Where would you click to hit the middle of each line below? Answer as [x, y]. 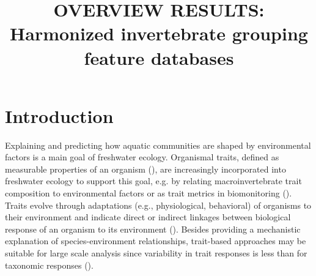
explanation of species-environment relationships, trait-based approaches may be [156, 241]
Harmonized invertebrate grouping [159, 33]
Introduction [59, 115]
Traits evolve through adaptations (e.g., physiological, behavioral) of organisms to [158, 205]
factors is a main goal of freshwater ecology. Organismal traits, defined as [142, 157]
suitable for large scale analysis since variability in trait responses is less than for [156, 253]
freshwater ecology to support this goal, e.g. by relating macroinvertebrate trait [153, 181]
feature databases [159, 57]
